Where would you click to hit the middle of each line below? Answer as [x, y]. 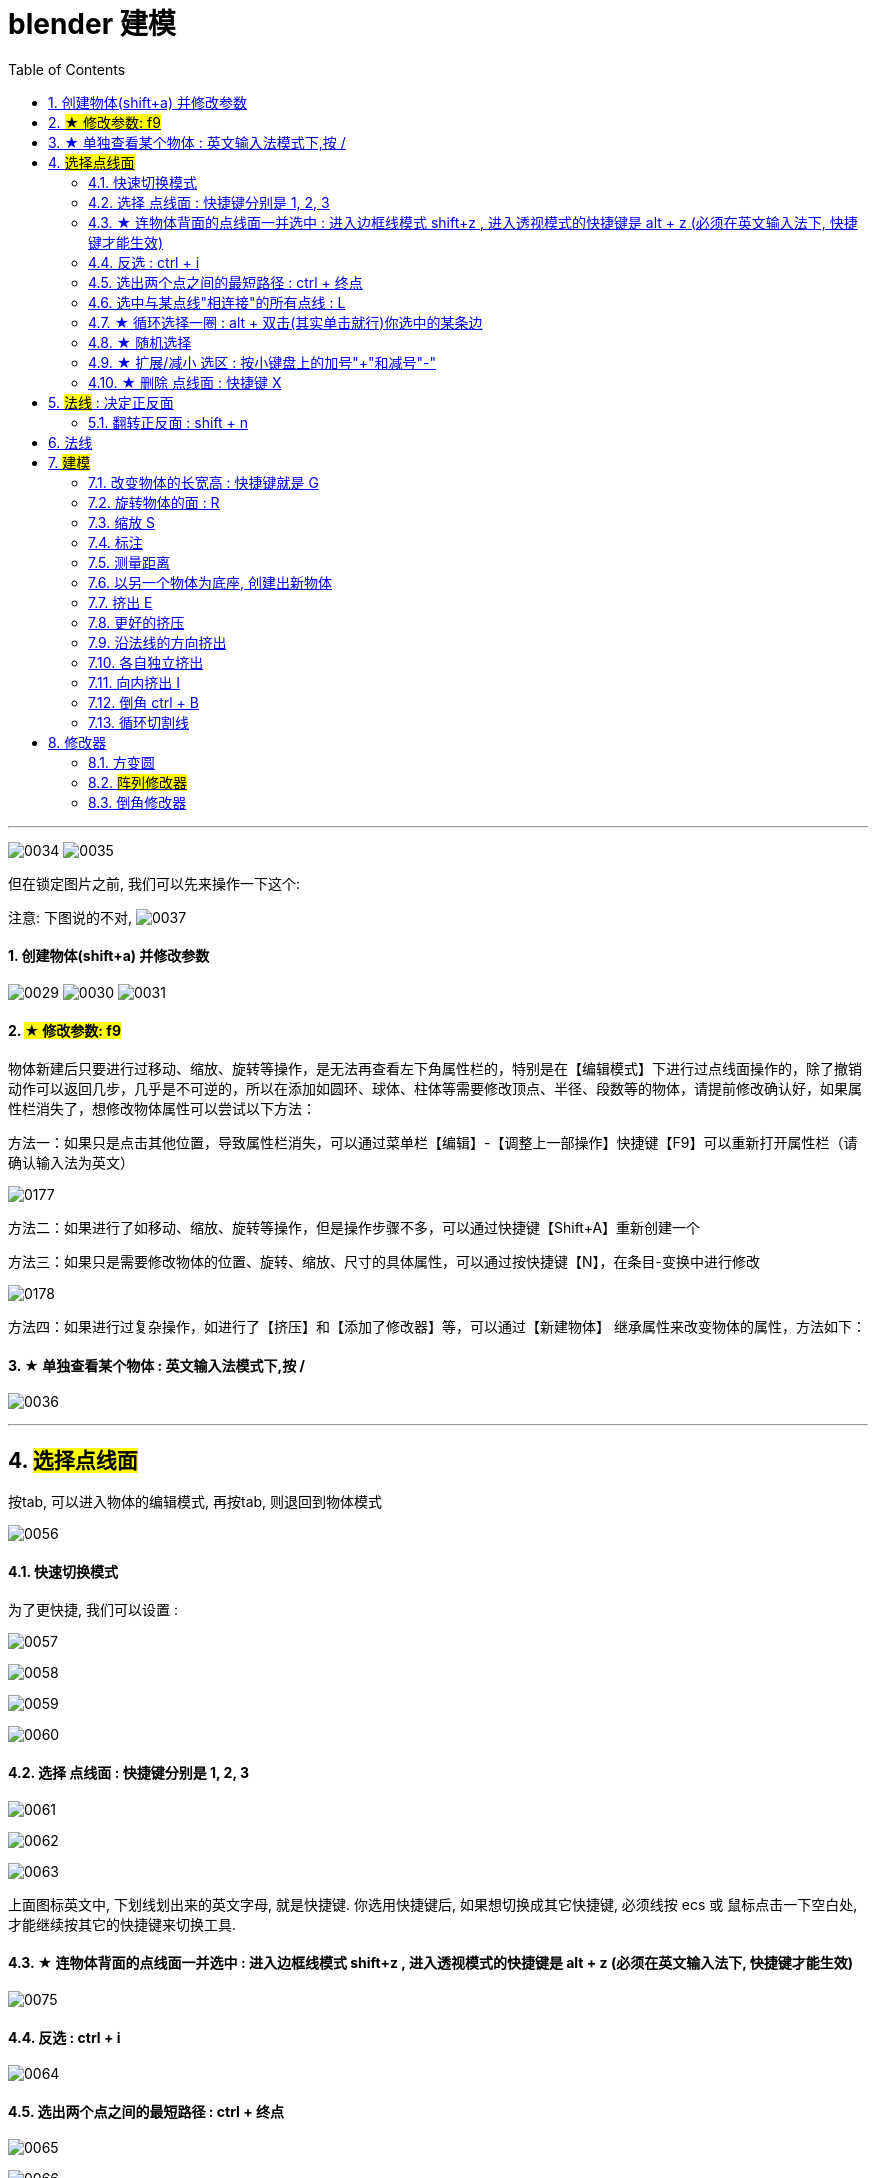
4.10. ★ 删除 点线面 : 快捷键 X [185, 382]
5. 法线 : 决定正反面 [111, 402]
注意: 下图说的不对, [70, 917]
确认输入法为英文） [71, 1163]
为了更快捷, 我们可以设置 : [93, 1610]
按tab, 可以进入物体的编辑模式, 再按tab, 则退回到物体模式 [195, 1502]
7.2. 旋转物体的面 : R [154, 502]
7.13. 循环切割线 [138, 722]
